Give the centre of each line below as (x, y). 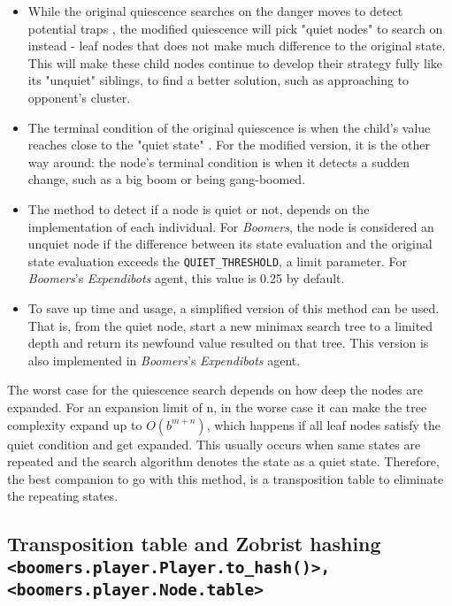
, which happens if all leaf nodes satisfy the (324, 424)
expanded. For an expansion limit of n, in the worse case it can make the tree (217, 407)
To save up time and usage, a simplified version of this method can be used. (234, 307)
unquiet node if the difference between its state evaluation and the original (230, 244)
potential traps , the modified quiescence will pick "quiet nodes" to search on (235, 28)
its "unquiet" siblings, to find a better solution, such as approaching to (218, 80)
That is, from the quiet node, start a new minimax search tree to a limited (230, 325)
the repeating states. (63, 496)
